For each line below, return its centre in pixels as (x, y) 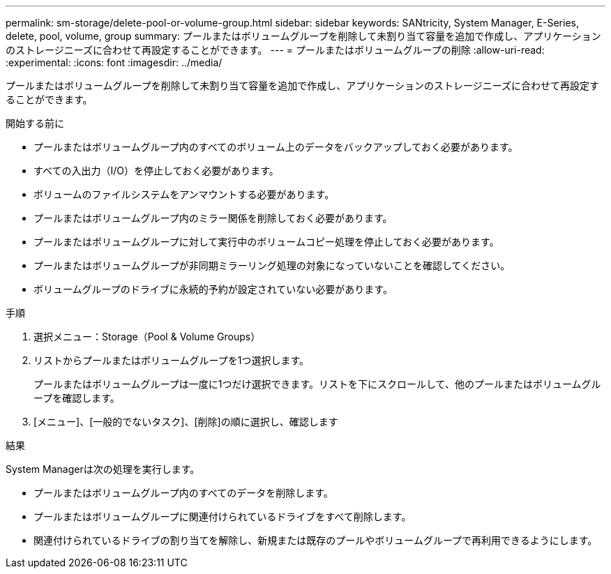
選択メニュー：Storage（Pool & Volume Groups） (147, 337)
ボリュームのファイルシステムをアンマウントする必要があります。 (184, 194)
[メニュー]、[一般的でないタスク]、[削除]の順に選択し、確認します (186, 422)
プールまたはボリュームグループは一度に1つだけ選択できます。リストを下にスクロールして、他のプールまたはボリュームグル (317, 384)
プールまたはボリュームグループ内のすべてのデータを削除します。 (183, 493)
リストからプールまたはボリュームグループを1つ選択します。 (172, 360)
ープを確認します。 (77, 398)
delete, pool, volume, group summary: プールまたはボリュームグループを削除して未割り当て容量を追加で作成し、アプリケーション (303, 36)
